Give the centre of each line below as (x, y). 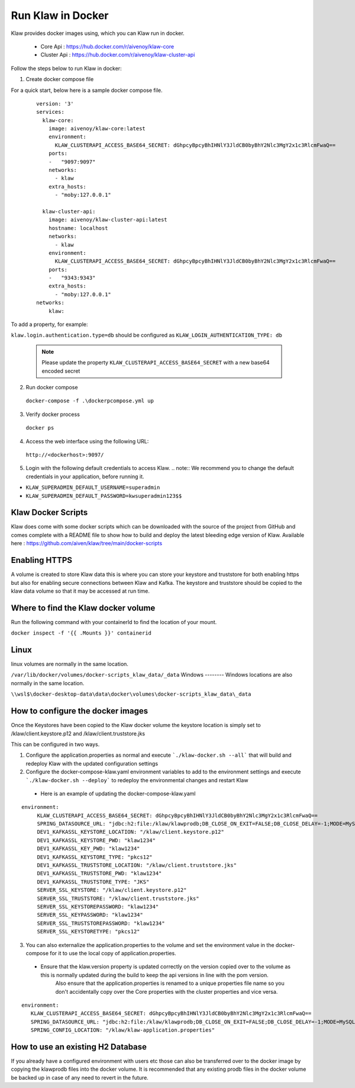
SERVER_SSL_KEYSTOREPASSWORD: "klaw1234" (98, 906)
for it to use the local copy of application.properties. (113, 953)
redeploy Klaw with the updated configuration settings (92, 763)
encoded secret (61, 371)
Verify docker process (53, 414)
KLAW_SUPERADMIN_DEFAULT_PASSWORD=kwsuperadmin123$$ (104, 496)
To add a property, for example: (49, 324)
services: (50, 112)
